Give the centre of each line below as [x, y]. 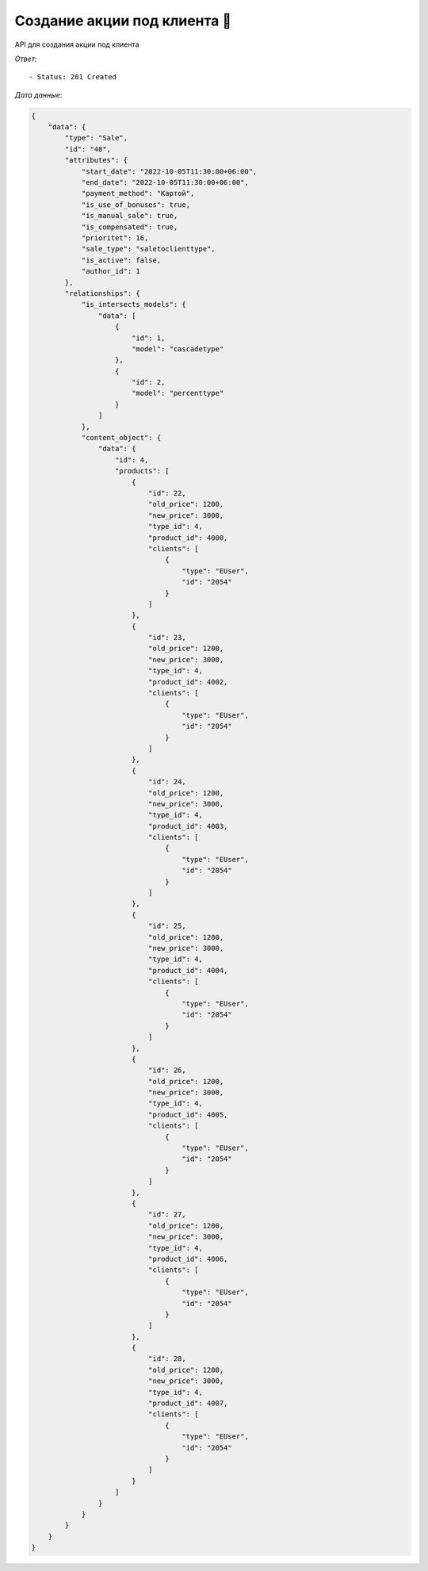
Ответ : [26, 59]
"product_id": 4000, [188, 538]
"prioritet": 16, [115, 238]
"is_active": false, [121, 260]
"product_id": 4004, [188, 970]
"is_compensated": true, [130, 227]
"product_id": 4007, [188, 1403]
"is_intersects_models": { [134, 305]
